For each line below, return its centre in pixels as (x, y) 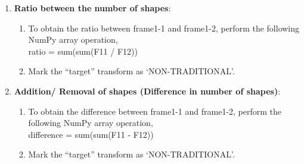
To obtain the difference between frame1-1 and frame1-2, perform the (155, 111)
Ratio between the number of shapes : (92, 8)
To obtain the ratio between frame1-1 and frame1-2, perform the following (164, 28)
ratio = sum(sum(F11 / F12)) (83, 51)
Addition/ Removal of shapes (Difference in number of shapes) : (147, 91)
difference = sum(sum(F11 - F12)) (91, 134)
